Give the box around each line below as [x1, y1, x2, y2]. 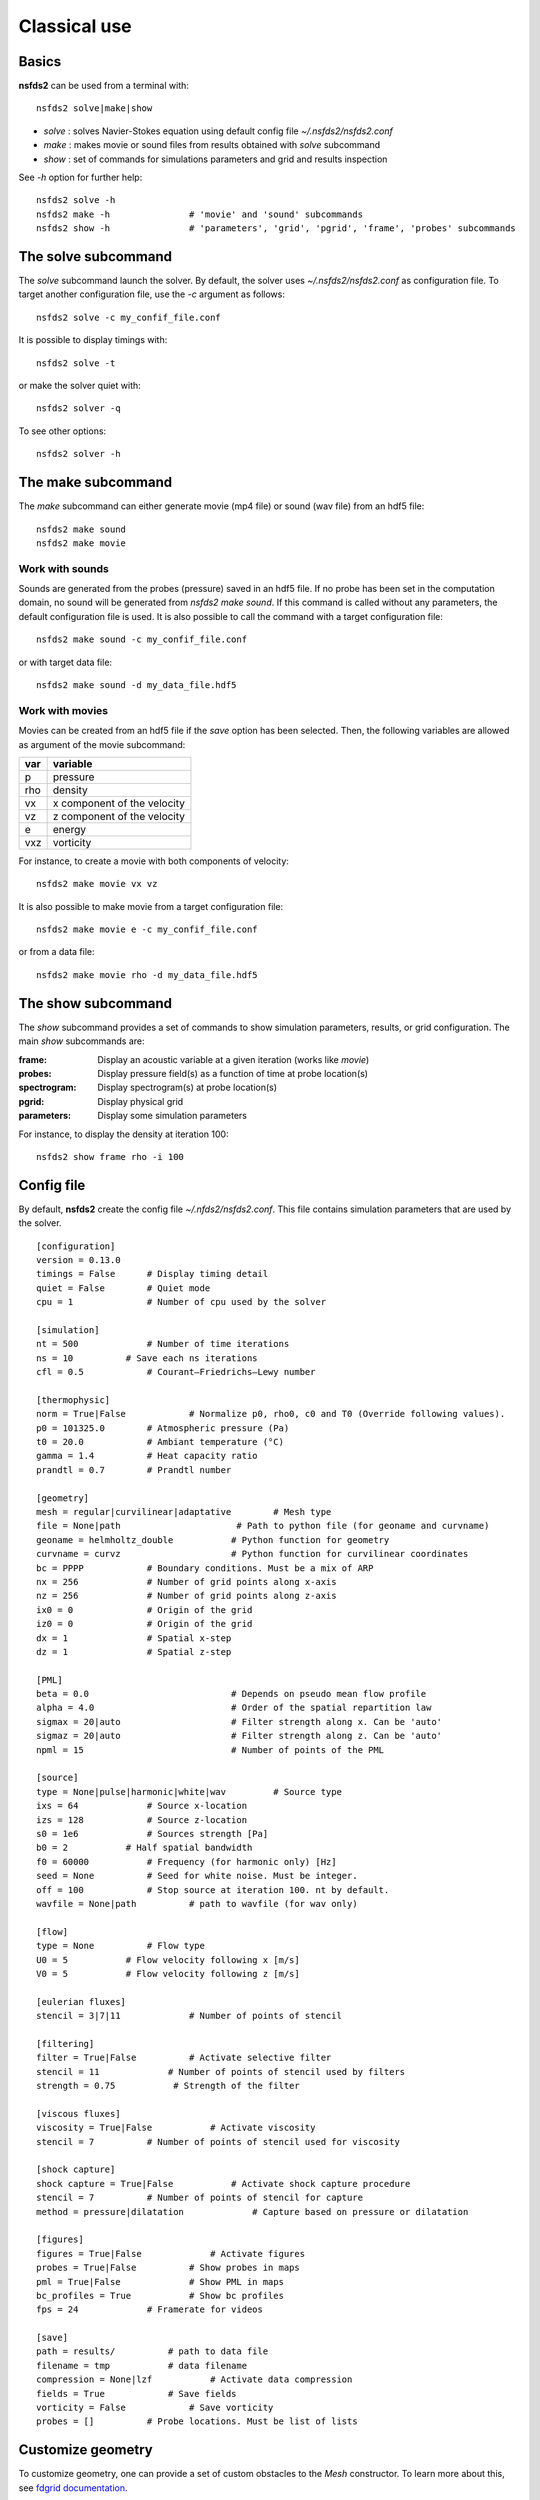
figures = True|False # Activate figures [36, 2248, 305, 2259]
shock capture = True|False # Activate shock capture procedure [36, 2178, 411, 2189]
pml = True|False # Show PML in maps [36, 2276, 285, 2287]
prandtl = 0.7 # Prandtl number [36, 1464, 232, 1475]
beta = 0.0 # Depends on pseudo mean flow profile [36, 1688, 427, 1700]
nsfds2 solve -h [36, 195, 116, 206]
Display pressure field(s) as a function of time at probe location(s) [97, 1067, 369, 1079]
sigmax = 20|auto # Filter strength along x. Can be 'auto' [36, 1716, 443, 1727]
